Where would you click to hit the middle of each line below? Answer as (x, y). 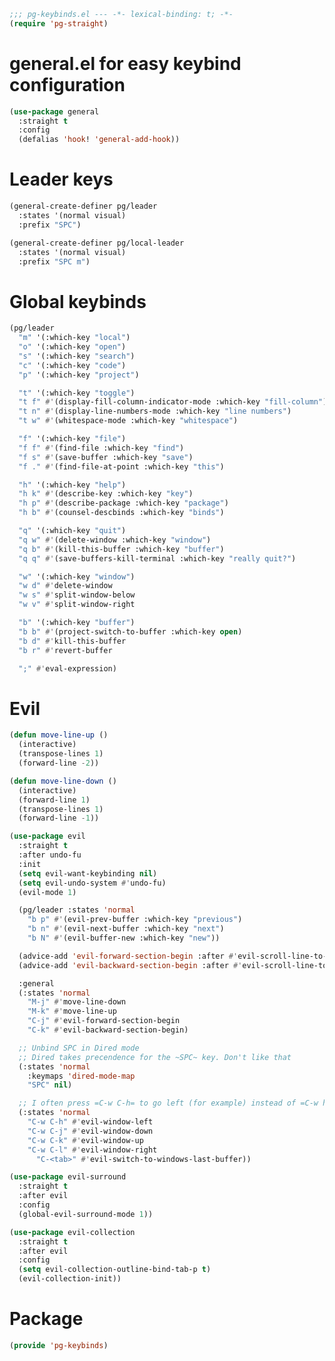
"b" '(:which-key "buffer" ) (77, 623)
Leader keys (61, 179)
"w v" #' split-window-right (77, 605)
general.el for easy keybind (125, 63)
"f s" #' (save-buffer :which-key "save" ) (106, 457)
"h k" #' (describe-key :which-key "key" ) (106, 494)
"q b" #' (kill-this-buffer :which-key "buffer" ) (121, 549)
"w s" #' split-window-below (77, 595)
